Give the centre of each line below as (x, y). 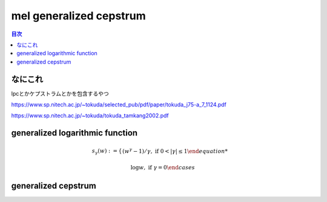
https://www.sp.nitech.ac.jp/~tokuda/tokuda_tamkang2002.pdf (90, 116)
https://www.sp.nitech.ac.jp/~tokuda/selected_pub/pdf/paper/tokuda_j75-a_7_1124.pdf (119, 105)
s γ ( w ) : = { (107, 151)
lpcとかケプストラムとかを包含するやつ (60, 93)
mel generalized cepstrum (78, 16)
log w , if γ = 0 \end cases (163, 168)
